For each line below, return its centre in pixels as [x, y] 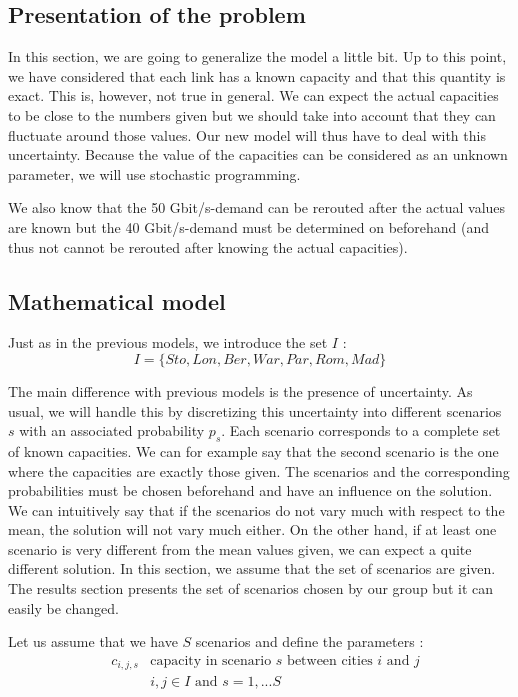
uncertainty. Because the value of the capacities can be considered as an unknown [258, 154]
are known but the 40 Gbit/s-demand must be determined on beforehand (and [249, 226]
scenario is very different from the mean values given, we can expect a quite [240, 548]
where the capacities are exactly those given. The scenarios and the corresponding [259, 470]
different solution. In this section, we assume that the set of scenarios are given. [252, 568]
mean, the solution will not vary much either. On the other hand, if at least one [252, 529]
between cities [330, 660]
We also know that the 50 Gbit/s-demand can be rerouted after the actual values [257, 207]
